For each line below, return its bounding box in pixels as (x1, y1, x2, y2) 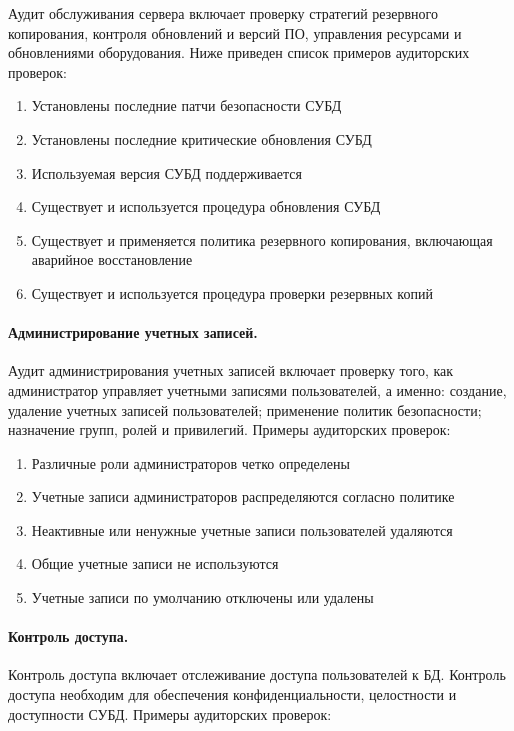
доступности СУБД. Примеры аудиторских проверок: (8, 703, 332, 724)
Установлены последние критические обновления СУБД (31, 128, 372, 149)
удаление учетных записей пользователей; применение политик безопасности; (8, 399, 482, 420)
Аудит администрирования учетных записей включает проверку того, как (8, 360, 454, 381)
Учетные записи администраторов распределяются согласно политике (31, 486, 455, 507)
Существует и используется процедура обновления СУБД (31, 196, 381, 217)
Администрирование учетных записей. (8, 322, 258, 343)
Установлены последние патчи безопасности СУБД (31, 95, 342, 116)
